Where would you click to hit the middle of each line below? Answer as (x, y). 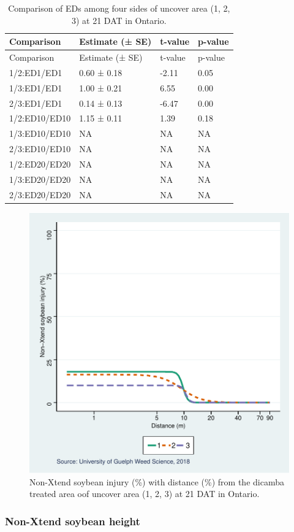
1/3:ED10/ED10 (40, 133)
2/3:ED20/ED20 (40, 194)
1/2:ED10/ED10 (40, 118)
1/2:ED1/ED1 (36, 72)
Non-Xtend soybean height (73, 521)
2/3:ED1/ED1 (36, 103)
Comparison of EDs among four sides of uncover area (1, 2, (119, 8)
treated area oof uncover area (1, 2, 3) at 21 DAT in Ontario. (145, 494)
